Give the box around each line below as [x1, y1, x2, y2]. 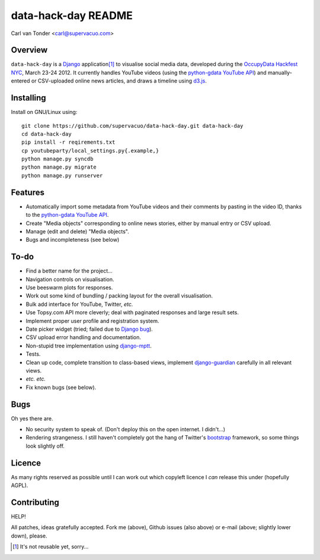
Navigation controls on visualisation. [25, 276, 114, 283]
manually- [267, 69, 293, 76]
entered [11, 77, 30, 84]
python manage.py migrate [21, 164, 97, 170]
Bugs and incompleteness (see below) [25, 236, 120, 243]
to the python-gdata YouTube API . [25, 211, 109, 219]
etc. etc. [25, 375, 46, 382]
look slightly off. [25, 442, 65, 450]
